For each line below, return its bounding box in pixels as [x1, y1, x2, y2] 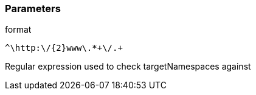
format [5, 24, 32, 35]
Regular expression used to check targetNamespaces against [5, 61, 251, 72]
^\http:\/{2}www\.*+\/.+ [5, 43, 123, 53]
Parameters [5, 2, 61, 15]
